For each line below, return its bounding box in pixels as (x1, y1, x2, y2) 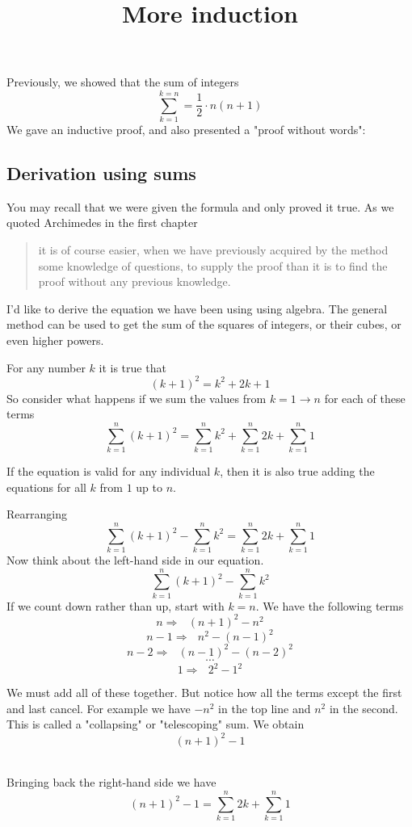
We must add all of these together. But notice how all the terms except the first (6, 684, 402, 701)
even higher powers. (6, 332, 104, 349)
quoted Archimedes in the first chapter (6, 214, 198, 231)
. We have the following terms (255, 597, 404, 614)
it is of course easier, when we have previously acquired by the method (38, 241, 389, 258)
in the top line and (218, 699, 311, 716)
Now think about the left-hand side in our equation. (6, 551, 264, 568)
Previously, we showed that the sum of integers (6, 73, 239, 90)
